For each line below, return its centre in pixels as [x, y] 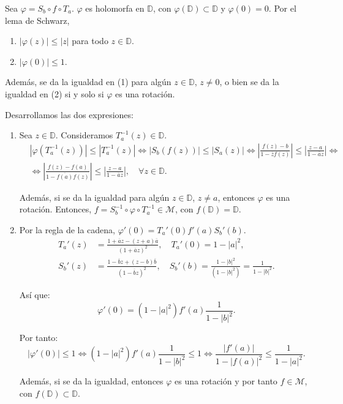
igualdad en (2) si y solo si [55, 93]
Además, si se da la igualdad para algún [94, 197]
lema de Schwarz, [37, 20]
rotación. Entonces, [55, 209]
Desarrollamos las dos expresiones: [69, 114]
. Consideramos [84, 135]
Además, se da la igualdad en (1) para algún [88, 82]
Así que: [35, 295]
